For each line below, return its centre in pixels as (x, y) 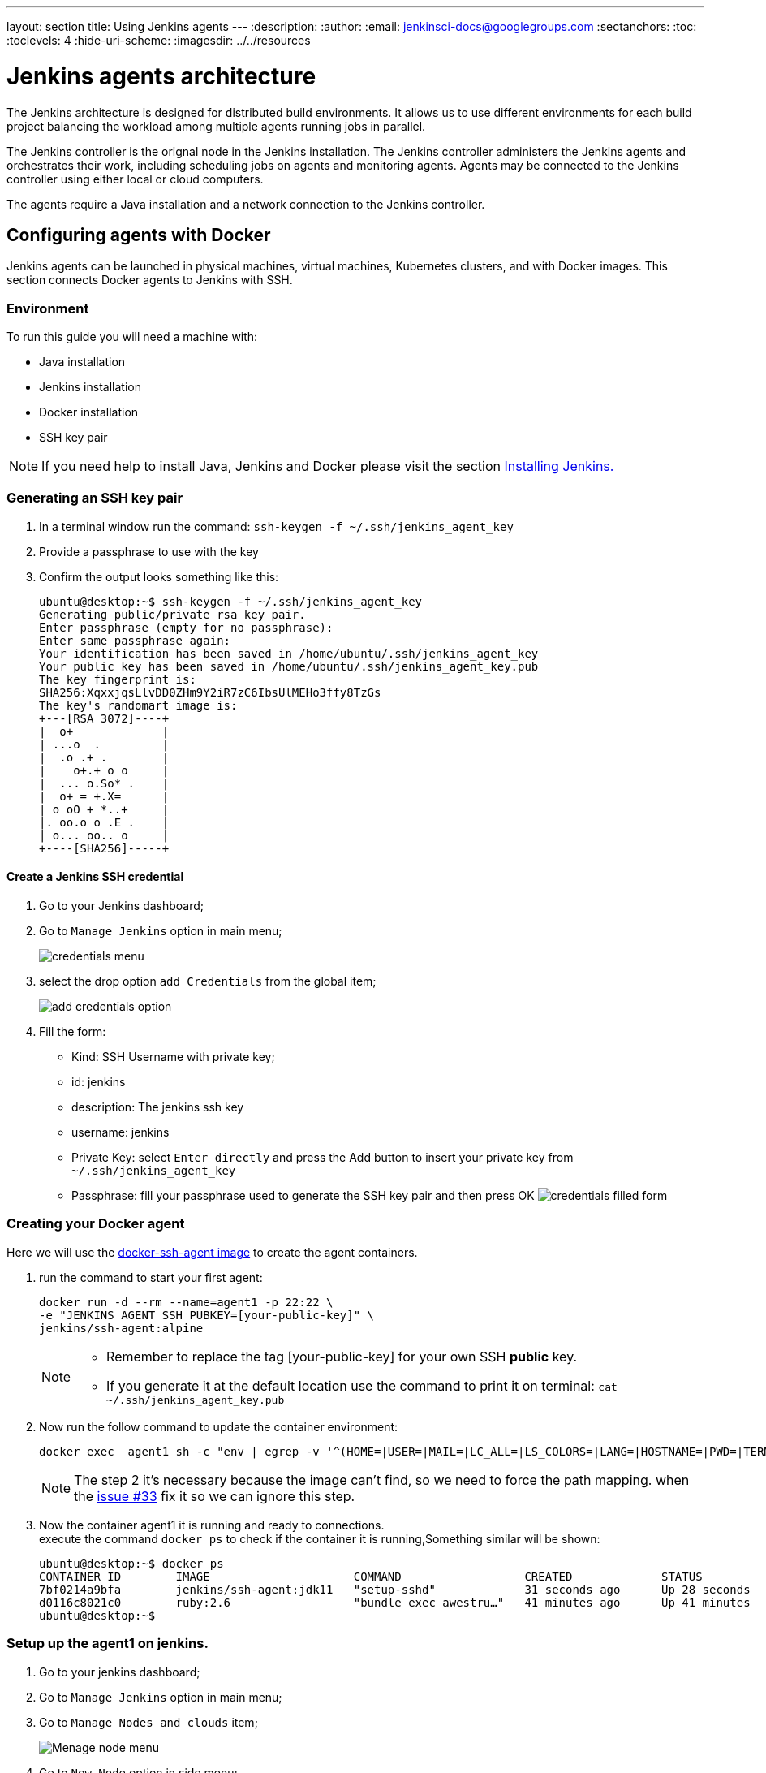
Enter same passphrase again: (135, 640)
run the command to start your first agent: (151, 1277)
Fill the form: (73, 1032)
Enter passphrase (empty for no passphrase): (186, 627)
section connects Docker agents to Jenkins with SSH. (150, 280)
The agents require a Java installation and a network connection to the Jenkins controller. (246, 204)
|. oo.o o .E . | (104, 822)
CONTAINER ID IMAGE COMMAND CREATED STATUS (371, 1576)
